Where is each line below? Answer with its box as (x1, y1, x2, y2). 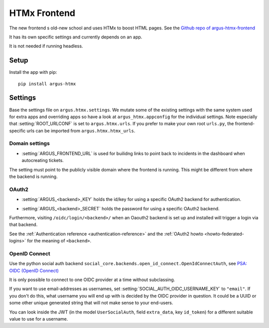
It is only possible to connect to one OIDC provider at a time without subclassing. (9, 277, 175, 283)
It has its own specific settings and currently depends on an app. (9, 34, 142, 40)
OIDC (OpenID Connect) (9, 267, 59, 274)
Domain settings (9, 140, 50, 147)
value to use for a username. (9, 316, 68, 322)
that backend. (9, 222, 38, 228)
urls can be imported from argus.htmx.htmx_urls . (26, 128, 135, 134)
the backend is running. (9, 173, 58, 179)
